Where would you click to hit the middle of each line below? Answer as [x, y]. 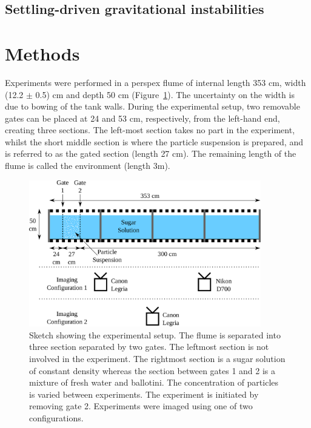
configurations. [56, 417]
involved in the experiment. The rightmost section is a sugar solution [157, 358]
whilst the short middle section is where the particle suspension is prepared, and [154, 141]
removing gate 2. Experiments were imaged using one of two [141, 406]
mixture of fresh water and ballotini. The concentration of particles [154, 382]
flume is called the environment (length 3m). [88, 166]
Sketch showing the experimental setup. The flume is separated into [155, 334]
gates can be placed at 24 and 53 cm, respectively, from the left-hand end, [142, 118]
